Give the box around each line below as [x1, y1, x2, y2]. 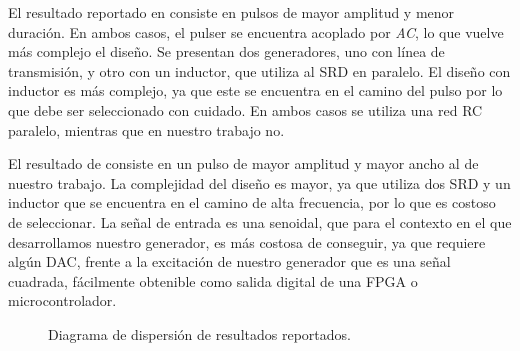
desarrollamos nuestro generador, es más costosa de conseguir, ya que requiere [8, 231, 486, 252]
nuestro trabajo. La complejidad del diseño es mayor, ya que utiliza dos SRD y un [8, 172, 511, 193]
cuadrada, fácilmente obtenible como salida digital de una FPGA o [8, 270, 418, 291]
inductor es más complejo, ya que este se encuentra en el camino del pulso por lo [8, 80, 503, 101]
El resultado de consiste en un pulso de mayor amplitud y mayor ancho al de [8, 153, 479, 174]
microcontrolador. [8, 290, 117, 311]
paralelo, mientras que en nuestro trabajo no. [8, 119, 285, 140]
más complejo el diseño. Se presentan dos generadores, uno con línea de [8, 41, 445, 62]
